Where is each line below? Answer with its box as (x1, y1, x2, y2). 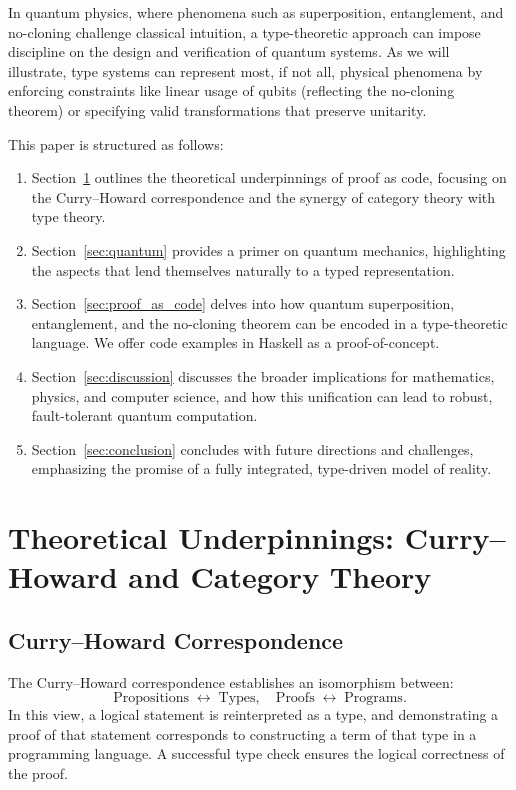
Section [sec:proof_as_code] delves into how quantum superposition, (31, 293, 455, 314)
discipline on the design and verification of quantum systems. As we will (8, 41, 450, 62)
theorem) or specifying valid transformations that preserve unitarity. (8, 99, 427, 120)
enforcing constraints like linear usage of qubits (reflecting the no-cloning (8, 80, 455, 101)
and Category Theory (128, 556, 432, 597)
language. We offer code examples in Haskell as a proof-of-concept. (31, 332, 440, 353)
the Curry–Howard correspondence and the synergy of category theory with (31, 186, 496, 207)
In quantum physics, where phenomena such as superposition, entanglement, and (8, 2, 504, 22)
